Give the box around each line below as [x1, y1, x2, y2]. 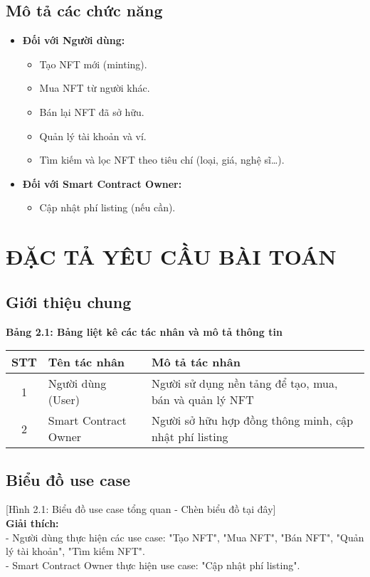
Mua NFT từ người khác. [39, 80, 150, 95]
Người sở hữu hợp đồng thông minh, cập [151, 412, 354, 429]
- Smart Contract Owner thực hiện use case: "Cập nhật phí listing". [6, 557, 300, 572]
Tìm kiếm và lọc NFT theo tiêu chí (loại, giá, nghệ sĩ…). [39, 152, 285, 167]
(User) [48, 391, 80, 408]
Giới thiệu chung [6, 290, 132, 312]
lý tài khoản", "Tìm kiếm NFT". [6, 544, 145, 559]
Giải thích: [6, 515, 59, 530]
